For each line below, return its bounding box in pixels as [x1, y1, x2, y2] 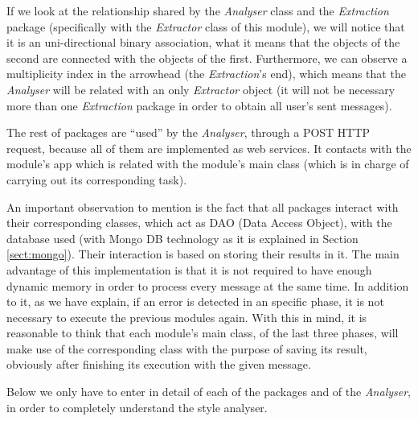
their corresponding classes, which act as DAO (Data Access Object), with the [6, 214, 392, 231]
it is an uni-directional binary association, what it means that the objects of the [6, 34, 400, 51]
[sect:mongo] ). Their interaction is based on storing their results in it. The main [6, 246, 400, 262]
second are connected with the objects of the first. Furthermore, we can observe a [6, 49, 408, 66]
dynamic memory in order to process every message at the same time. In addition [6, 277, 409, 294]
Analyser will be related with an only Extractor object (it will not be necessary [6, 80, 395, 97]
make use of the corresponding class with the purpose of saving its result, [6, 340, 367, 357]
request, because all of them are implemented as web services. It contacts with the [6, 139, 412, 156]
